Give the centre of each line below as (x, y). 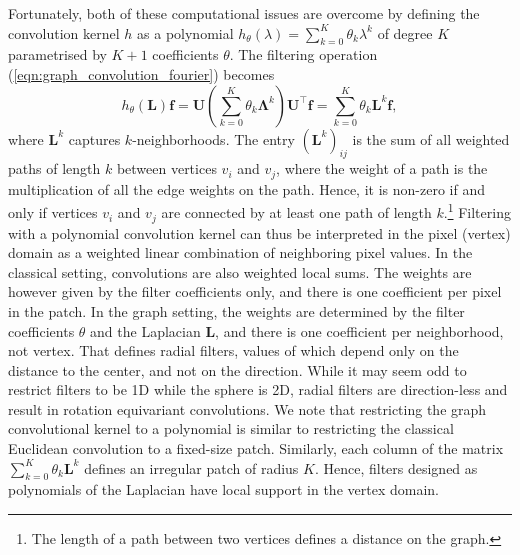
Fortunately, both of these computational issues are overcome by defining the (244, 13)
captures (94, 138)
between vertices (166, 168)
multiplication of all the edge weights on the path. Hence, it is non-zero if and (246, 188)
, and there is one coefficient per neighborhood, (359, 330)
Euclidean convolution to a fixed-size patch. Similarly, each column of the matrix (256, 448)
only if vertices (53, 212)
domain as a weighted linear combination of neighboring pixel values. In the (240, 252)
